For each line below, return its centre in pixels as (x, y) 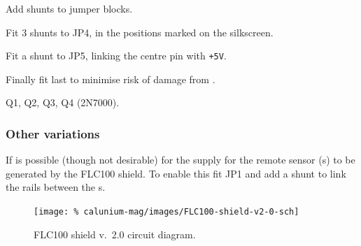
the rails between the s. (56, 187)
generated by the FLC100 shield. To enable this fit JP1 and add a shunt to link (176, 173)
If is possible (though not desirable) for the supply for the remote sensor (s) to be (180, 160)
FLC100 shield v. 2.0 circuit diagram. (115, 234)
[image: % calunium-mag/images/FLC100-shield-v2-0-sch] (167, 212)
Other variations (53, 133)
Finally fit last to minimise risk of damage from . (111, 79)
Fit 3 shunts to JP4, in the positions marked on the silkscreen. (140, 32)
